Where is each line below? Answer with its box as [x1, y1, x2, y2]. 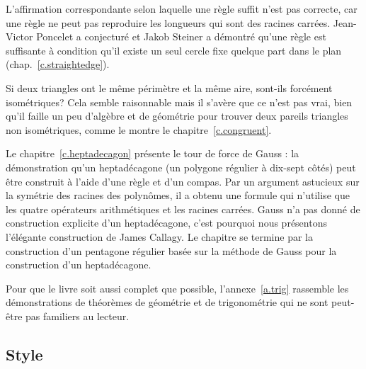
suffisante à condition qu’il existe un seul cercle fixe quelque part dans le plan [6, 42, 342, 57]
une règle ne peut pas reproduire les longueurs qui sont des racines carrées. [6, 15, 331, 30]
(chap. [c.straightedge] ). [6, 57, 110, 72]
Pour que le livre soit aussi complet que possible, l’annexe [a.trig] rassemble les [6, 280, 349, 295]
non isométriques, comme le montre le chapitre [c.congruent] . [6, 122, 272, 137]
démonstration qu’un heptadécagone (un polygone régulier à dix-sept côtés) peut [6, 159, 356, 174]
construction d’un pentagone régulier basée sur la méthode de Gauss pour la [6, 243, 337, 258]
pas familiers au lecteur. [25, 308, 130, 323]
